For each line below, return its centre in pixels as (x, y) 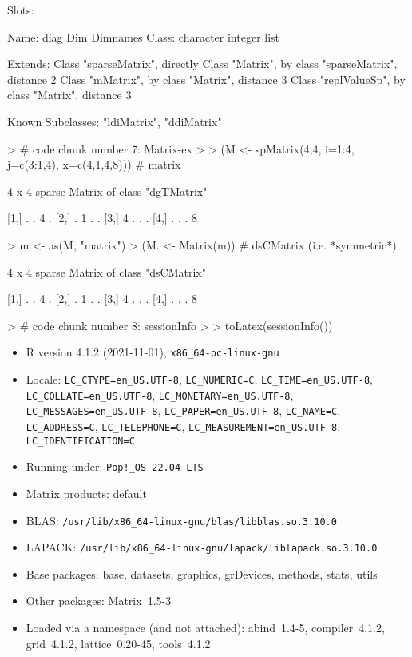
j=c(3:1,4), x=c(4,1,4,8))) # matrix (94, 164)
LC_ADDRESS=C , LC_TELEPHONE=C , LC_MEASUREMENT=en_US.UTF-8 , (183, 426)
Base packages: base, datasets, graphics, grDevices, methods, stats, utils (202, 573)
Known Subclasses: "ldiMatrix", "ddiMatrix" (115, 121)
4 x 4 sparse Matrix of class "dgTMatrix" (107, 191)
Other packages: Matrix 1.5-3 (99, 601)
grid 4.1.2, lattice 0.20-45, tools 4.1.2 (118, 643)
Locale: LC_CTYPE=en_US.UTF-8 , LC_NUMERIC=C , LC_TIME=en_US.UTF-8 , (199, 378)
